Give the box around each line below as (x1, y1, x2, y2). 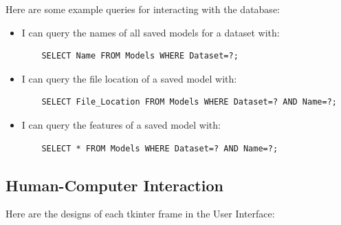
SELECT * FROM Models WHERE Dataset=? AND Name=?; (41, 143, 278, 153)
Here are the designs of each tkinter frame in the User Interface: (5, 206, 275, 221)
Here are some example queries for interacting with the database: (5, 2, 280, 16)
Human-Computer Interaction (5, 174, 223, 195)
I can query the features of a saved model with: (21, 117, 221, 131)
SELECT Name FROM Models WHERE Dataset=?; (41, 51, 239, 61)
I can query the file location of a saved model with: (21, 71, 237, 85)
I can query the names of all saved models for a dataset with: (21, 25, 280, 39)
